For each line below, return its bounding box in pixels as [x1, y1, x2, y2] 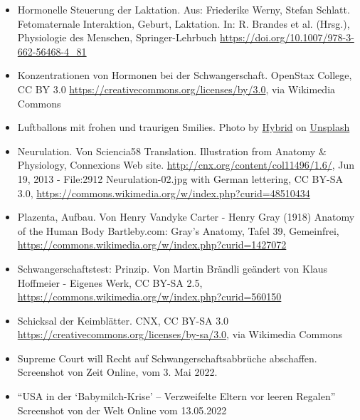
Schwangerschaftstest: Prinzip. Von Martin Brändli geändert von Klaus [17, 261, 328, 275]
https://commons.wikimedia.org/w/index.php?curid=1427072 [17, 237, 287, 252]
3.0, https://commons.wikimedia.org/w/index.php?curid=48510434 [17, 185, 310, 200]
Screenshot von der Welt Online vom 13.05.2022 [17, 402, 227, 417]
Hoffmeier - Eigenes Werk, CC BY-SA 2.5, [17, 275, 203, 290]
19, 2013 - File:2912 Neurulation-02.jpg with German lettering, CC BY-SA [17, 171, 343, 186]
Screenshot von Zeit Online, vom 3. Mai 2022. [17, 364, 218, 379]
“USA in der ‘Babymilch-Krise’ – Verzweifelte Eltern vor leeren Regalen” [17, 389, 336, 404]
